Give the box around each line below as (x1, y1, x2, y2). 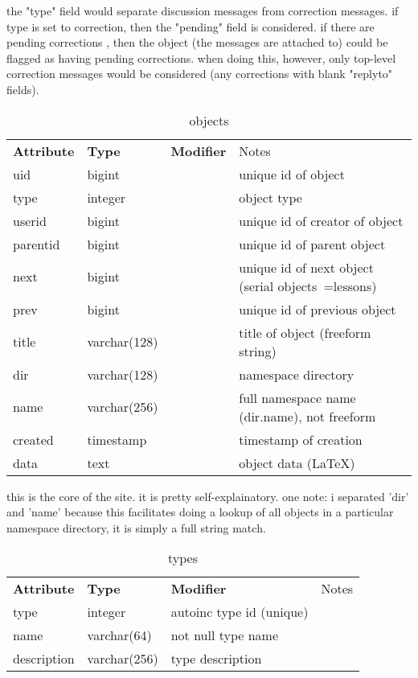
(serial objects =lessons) (239, 276, 377, 295)
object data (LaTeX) (239, 453, 355, 472)
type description (170, 649, 262, 668)
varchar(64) (87, 626, 152, 645)
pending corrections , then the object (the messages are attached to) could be (6, 34, 388, 51)
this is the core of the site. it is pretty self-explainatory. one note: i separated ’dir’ (6, 487, 409, 504)
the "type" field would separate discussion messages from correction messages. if (6, 2, 399, 18)
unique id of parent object (239, 234, 386, 253)
